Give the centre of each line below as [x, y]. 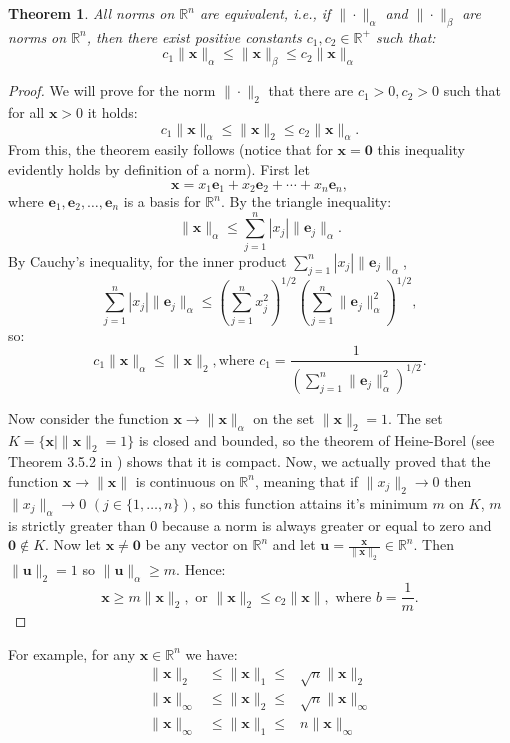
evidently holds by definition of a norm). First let [159, 168]
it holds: [112, 111]
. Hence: [201, 569]
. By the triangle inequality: [306, 201]
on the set [284, 417]
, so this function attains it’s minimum [309, 502]
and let [294, 544]
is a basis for [162, 201]
